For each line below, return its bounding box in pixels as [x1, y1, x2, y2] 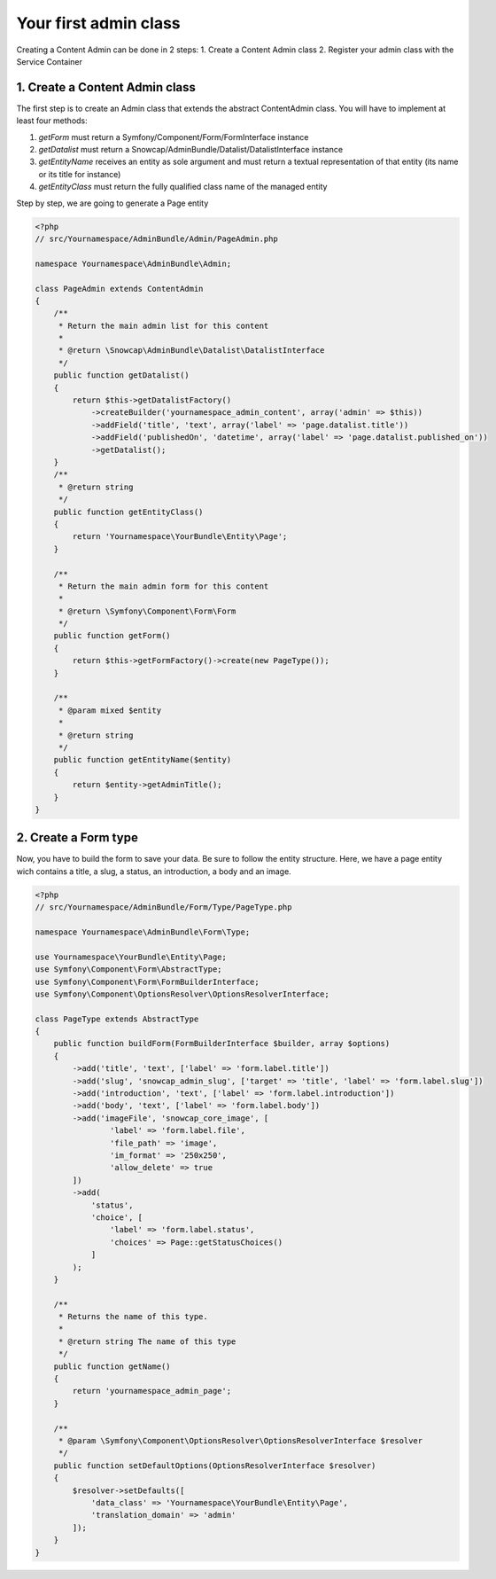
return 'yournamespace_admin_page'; [72, 1386, 232, 1396]
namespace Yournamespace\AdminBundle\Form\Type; [35, 926, 251, 937]
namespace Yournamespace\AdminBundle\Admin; [35, 258, 232, 269]
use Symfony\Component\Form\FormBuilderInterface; [35, 976, 260, 987]
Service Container [16, 56, 83, 66]
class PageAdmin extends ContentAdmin [35, 284, 204, 293]
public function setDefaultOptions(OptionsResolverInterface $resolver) [53, 1460, 376, 1471]
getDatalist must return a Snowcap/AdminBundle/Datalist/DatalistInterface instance [38, 145, 344, 155]
